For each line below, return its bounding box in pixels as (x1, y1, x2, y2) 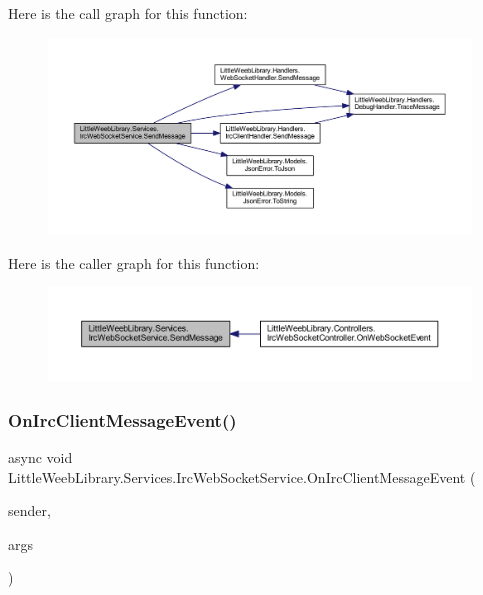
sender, (8, 500, 51, 521)
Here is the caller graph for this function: (8, 252, 260, 273)
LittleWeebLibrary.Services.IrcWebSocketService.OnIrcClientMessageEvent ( (8, 466, 476, 487)
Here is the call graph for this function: (8, 3, 248, 23)
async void (8, 447, 73, 468)
